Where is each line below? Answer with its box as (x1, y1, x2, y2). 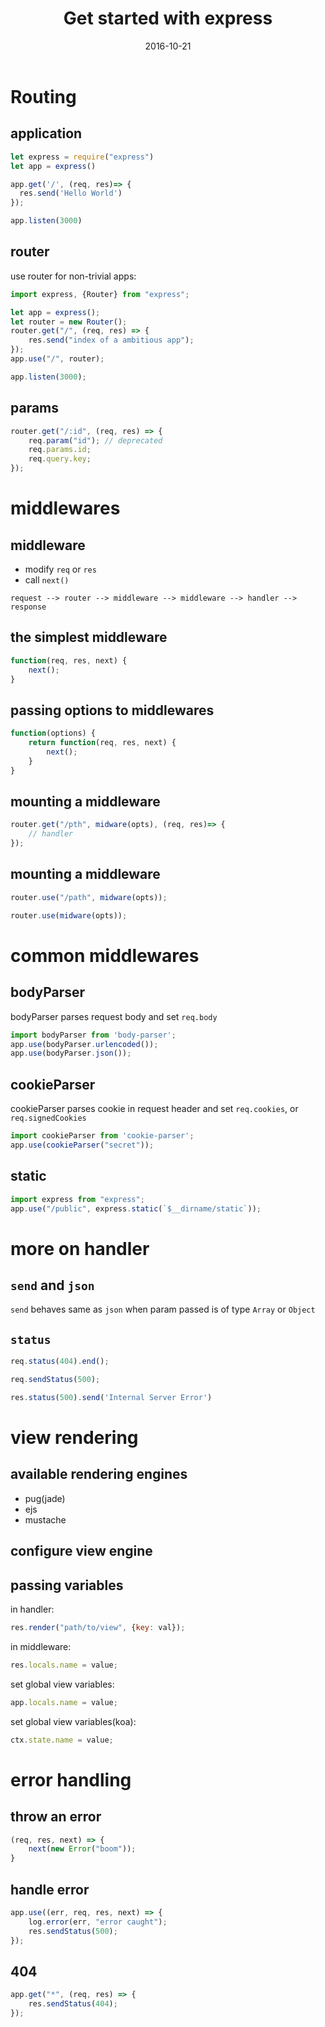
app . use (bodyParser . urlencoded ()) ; (10, 1039, 159, 1049)
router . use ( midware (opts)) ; (10, 910, 128, 921)
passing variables (10, 1577, 124, 1594)
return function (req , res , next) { (28, 738, 177, 748)
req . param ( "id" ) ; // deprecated (28, 435, 163, 446)
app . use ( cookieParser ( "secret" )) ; (10, 1140, 155, 1150)
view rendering (10, 1427, 139, 1449)
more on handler (10, 1237, 150, 1260)
